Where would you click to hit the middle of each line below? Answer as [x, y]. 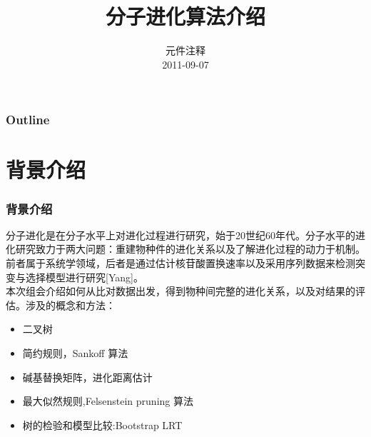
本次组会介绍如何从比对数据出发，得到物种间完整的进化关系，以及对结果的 [181, 291]
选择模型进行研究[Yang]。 [84, 277]
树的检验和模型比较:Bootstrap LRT [102, 425]
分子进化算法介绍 [185, 16]
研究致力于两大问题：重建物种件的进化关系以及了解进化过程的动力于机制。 [190, 249]
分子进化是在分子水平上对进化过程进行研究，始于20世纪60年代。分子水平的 [181, 235]
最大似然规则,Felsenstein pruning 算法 [108, 401]
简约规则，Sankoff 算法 [75, 352]
